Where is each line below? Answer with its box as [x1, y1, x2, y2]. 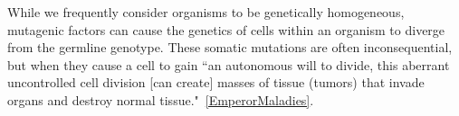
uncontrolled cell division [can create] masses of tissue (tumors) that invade [7, 73, 425, 92]
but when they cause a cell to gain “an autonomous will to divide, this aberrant [7, 55, 450, 74]
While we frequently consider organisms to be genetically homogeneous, [7, 3, 405, 21]
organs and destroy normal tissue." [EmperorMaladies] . [7, 90, 314, 109]
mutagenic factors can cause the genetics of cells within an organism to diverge [7, 20, 445, 39]
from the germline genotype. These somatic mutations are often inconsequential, [7, 38, 453, 57]
